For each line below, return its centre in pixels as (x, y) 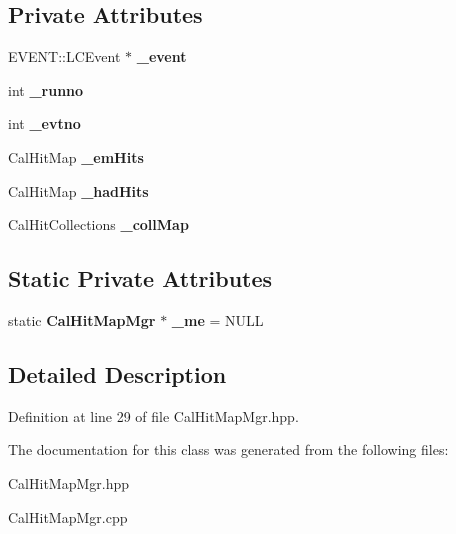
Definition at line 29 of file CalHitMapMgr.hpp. (153, 415)
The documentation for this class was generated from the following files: (228, 449)
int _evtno (44, 123)
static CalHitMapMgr (82, 319)
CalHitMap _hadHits (78, 190)
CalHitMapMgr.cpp (68, 516)
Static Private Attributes (140, 278)
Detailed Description (117, 373)
